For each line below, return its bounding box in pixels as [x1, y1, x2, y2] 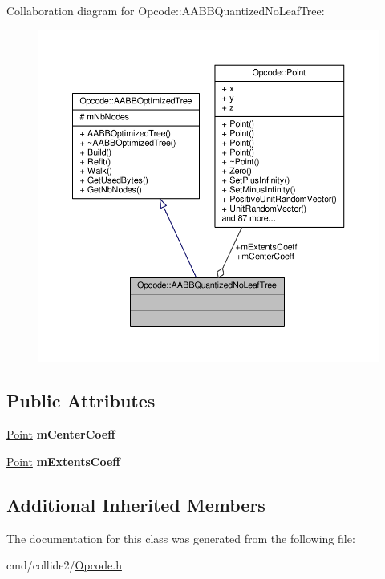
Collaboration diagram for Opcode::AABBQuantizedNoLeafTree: [6, 2, 325, 18]
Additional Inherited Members [6, 492, 265, 516]
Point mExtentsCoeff [6, 452, 120, 469]
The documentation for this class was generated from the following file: [6, 529, 355, 546]
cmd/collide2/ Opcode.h [6, 557, 122, 573]
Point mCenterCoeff [6, 426, 115, 443]
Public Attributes [6, 388, 156, 413]
